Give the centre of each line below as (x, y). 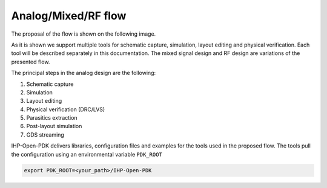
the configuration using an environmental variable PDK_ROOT (87, 154)
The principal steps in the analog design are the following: (84, 73)
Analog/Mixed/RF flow (69, 16)
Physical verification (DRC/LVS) (66, 109)
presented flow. (31, 62)
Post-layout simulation (54, 126)
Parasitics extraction (52, 118)
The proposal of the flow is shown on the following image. (84, 34)
